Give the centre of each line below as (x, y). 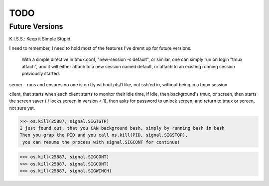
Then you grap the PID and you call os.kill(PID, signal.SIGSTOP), (104, 135)
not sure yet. (22, 108)
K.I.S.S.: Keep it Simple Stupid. (40, 39)
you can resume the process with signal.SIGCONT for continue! (101, 142)
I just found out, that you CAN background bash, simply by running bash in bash (122, 128)
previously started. (41, 73)
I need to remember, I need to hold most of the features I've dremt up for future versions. (100, 48)
